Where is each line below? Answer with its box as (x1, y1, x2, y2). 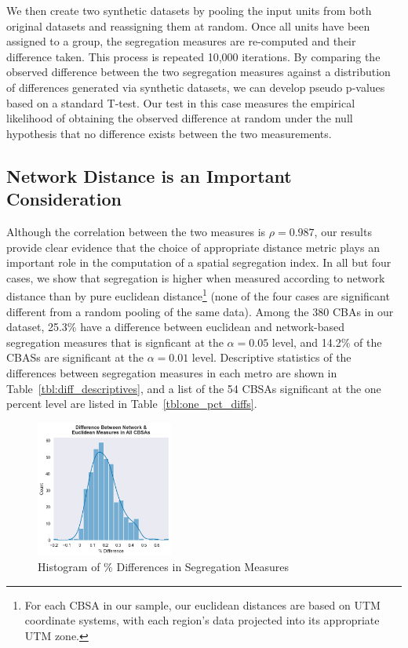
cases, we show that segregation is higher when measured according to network (6, 269, 385, 286)
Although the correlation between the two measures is (6, 223, 266, 239)
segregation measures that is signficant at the (6, 333, 224, 350)
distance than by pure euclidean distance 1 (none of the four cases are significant (6, 286, 390, 304)
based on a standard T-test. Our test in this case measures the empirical (6, 94, 355, 111)
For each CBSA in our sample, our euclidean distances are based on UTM (24, 596, 381, 613)
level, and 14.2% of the (271, 333, 382, 350)
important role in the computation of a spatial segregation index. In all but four (6, 254, 392, 271)
